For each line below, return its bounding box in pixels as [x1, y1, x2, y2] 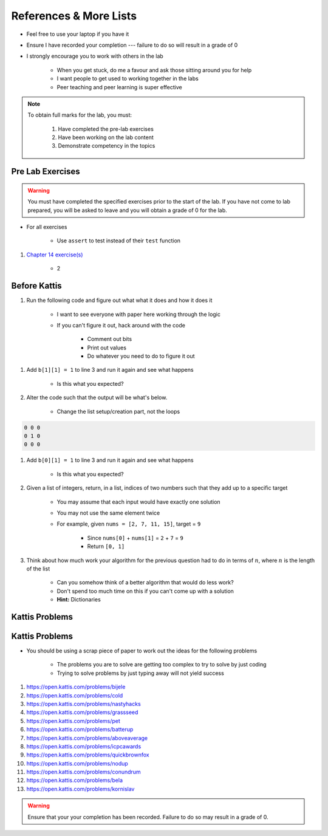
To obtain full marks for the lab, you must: [27, 111, 132, 118]
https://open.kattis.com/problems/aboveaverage [26, 734, 148, 741]
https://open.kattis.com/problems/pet [26, 717, 121, 724]
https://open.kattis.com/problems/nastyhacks [26, 700, 141, 707]
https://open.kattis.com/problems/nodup [26, 759, 129, 767]
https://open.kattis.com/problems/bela [26, 776, 123, 784]
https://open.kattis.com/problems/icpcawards [26, 742, 142, 750]
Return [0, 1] [87, 543, 125, 550]
